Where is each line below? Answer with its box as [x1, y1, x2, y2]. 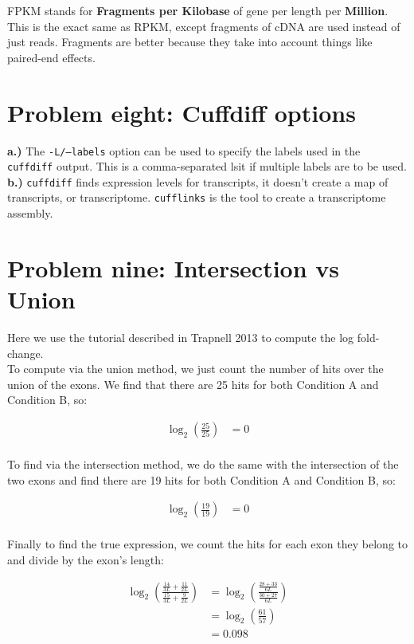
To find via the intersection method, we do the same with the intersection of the [7, 456, 399, 473]
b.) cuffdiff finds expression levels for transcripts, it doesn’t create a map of [7, 173, 389, 190]
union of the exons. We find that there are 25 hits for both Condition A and [7, 375, 379, 392]
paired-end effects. [7, 49, 96, 65]
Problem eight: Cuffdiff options [7, 96, 356, 128]
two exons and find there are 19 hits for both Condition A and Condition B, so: [7, 471, 396, 488]
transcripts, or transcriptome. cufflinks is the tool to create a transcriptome [7, 189, 386, 206]
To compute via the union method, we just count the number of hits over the [7, 360, 384, 377]
